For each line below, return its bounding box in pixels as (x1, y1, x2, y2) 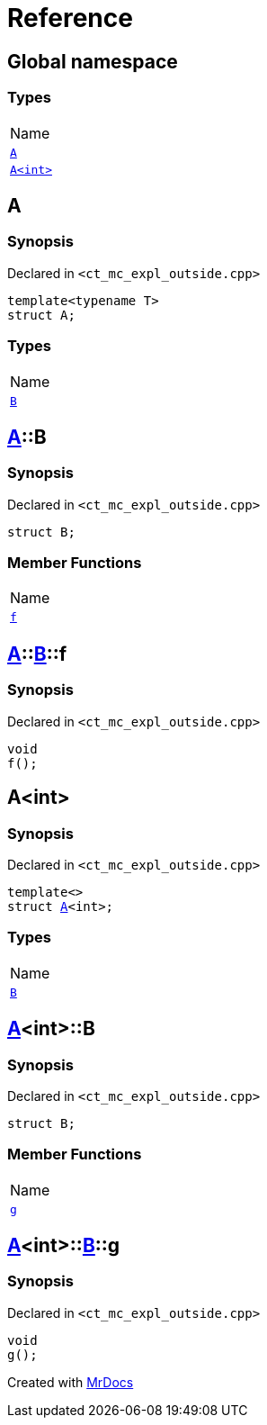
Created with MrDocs (7, 1374, 134, 1390)
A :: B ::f (7, 642, 67, 665)
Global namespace (7, 50, 178, 73)
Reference (7, 3, 133, 33)
